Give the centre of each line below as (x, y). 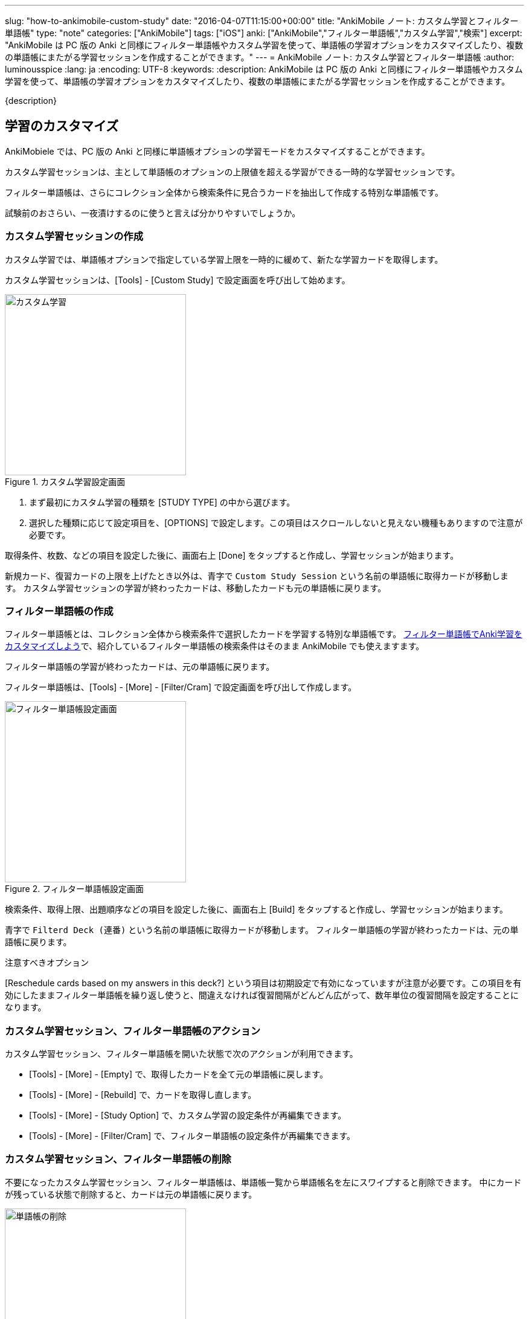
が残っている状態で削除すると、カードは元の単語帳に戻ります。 (131, 1194)
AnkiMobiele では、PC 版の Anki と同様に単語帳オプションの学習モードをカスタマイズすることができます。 (217, 151)
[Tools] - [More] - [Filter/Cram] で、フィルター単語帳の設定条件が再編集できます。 (192, 1136)
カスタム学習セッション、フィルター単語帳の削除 (118, 1159)
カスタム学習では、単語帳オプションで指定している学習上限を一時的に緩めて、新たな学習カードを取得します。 (224, 259)
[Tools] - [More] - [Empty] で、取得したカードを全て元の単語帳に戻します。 (178, 1074)
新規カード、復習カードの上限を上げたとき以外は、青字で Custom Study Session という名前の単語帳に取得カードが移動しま (257, 576)
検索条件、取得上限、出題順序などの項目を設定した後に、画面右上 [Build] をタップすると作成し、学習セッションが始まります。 (257, 910)
